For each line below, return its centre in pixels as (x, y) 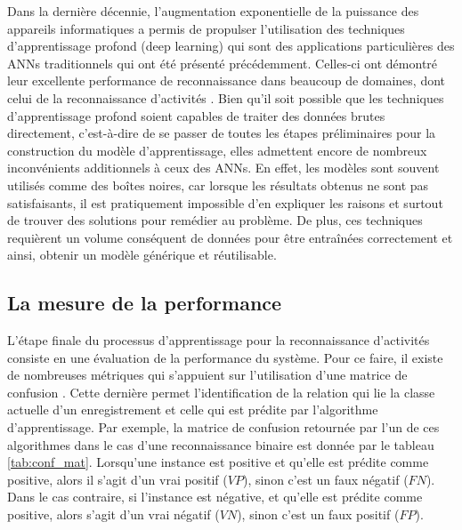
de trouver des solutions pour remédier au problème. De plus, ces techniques (215, 220)
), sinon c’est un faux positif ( (318, 514)
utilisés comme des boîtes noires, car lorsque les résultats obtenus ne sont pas (218, 185)
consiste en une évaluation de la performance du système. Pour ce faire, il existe (225, 357)
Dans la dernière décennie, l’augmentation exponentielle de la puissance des (213, 11)
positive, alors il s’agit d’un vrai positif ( (118, 479)
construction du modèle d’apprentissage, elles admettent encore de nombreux (217, 150)
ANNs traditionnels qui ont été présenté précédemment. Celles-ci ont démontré (223, 63)
